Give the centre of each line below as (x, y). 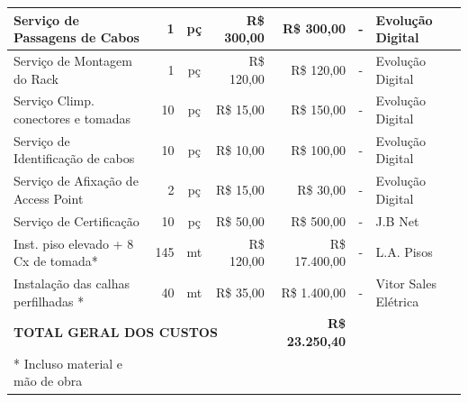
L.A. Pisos (404, 252)
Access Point (49, 198)
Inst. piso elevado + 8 (74, 243)
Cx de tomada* (56, 261)
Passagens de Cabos (76, 37)
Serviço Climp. (54, 100)
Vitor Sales (406, 283)
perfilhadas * (49, 301)
